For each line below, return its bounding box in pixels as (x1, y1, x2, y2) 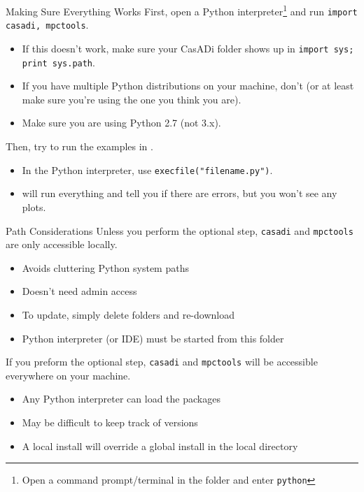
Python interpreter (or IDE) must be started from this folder (22, 331, 284, 345)
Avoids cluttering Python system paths (22, 260, 189, 275)
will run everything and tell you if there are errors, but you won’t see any (22, 186, 337, 201)
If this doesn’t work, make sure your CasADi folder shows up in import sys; (22, 41, 354, 55)
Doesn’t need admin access (22, 284, 137, 298)
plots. (22, 199, 46, 214)
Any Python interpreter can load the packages (22, 391, 220, 406)
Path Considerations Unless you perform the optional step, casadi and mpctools (6, 223, 353, 238)
